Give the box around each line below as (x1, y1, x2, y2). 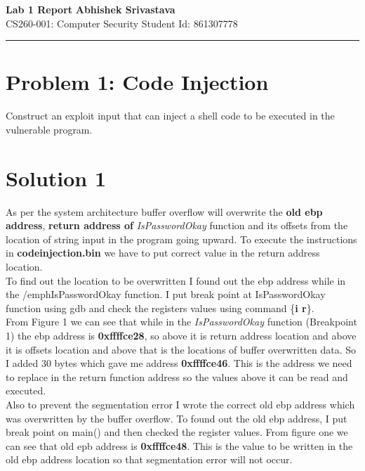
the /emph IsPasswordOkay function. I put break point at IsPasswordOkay (6, 287, 326, 302)
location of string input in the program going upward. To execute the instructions (6, 231, 357, 246)
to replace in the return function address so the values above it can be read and (6, 369, 348, 384)
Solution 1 (6, 163, 107, 192)
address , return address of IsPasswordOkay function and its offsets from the (6, 218, 348, 233)
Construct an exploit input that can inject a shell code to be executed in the (6, 108, 335, 123)
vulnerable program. (6, 122, 93, 136)
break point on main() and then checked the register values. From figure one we (6, 425, 348, 439)
